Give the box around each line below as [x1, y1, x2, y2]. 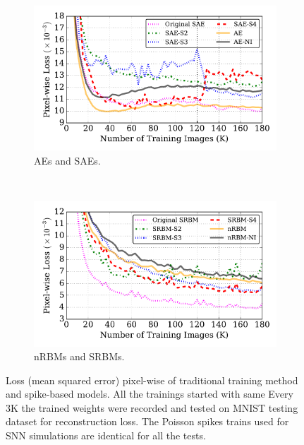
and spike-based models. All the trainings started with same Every [6, 386, 293, 401]
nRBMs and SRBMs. [34, 349, 125, 364]
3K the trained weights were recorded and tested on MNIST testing [6, 400, 298, 415]
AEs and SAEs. [34, 153, 101, 167]
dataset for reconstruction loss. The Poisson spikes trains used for [6, 414, 289, 429]
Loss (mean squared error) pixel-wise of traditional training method [6, 372, 298, 387]
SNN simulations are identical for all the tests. [6, 428, 206, 443]
